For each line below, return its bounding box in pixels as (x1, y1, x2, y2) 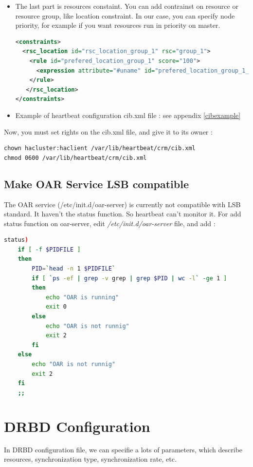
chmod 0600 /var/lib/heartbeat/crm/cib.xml (4, 154, 147, 161)
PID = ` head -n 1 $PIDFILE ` (32, 265, 116, 272)
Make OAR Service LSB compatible (4, 176, 189, 191)
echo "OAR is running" (45, 293, 119, 301)
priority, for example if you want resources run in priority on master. (15, 20, 220, 30)
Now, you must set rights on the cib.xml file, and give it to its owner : (4, 126, 213, 136)
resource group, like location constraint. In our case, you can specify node (15, 10, 235, 20)
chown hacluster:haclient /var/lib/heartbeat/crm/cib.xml (4, 145, 196, 152)
